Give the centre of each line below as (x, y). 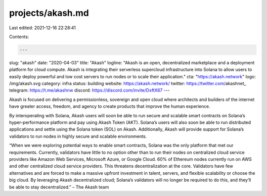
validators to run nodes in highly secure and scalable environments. (78, 136)
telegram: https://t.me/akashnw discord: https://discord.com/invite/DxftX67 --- (89, 90)
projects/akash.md (49, 13)
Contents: (19, 37)
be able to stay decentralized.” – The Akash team (59, 187)
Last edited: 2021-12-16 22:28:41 (43, 28)
